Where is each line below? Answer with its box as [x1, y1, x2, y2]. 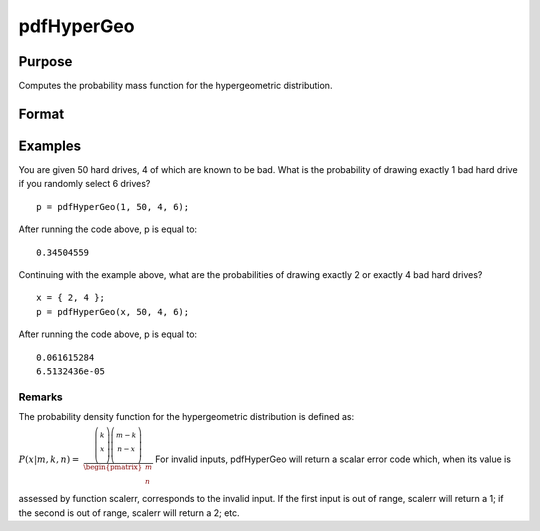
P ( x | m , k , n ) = [18, 454, 80, 465]
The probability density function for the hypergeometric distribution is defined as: [18, 411, 355, 423]
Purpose [18, 53, 73, 70]
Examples [18, 137, 82, 154]
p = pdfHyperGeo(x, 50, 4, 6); [36, 306, 190, 317]
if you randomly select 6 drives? [18, 178, 151, 190]
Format [18, 105, 65, 122]
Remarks [18, 390, 64, 404]
